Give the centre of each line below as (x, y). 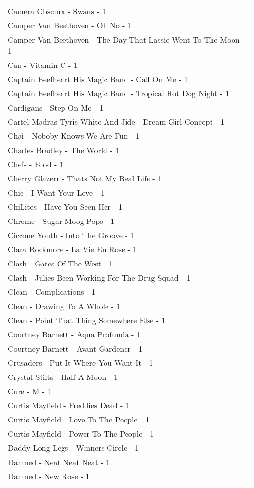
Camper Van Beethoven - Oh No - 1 (70, 25)
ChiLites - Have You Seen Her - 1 (65, 207)
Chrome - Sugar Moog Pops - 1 (61, 221)
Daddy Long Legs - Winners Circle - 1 (74, 448)
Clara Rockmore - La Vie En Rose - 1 (73, 249)
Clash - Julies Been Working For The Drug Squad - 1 (99, 277)
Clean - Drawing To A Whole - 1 (64, 306)
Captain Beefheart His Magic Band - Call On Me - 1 (98, 79)
